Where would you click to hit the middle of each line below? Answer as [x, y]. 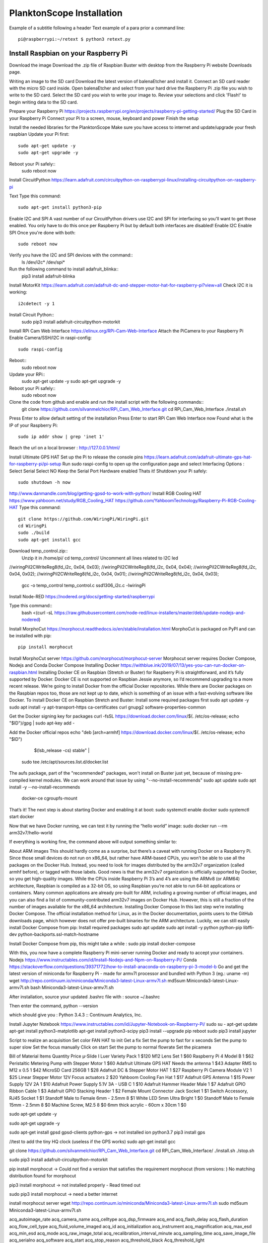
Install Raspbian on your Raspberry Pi [68, 53]
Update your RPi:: [27, 374]
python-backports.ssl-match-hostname [59, 934]
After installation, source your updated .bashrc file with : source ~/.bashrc [85, 996]
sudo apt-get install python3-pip [60, 207]
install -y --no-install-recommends [45, 787]
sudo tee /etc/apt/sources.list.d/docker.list [65, 762]
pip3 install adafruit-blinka [48, 276]
